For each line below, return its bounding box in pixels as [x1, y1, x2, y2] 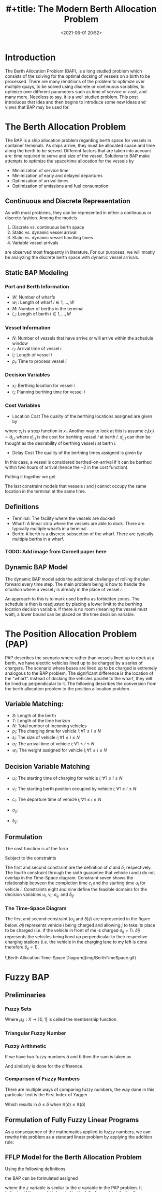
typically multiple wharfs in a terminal [12, 526, 87, 531]
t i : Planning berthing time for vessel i [12, 389, 85, 396]
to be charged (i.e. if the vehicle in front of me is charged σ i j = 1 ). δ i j [5, 927, 140, 934]
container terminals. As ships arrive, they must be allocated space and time [5, 142, 155, 148]
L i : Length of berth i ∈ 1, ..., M [12, 311, 71, 318]
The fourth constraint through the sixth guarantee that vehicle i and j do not [5, 870, 155, 876]
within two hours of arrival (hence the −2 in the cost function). [5, 464, 129, 470]
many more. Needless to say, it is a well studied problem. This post [5, 94, 138, 100]
